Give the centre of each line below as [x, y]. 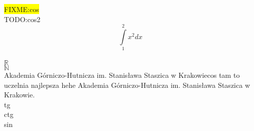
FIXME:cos [22, 9]
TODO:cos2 [22, 19]
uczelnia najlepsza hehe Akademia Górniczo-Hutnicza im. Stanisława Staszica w [127, 85]
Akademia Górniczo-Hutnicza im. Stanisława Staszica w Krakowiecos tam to [122, 75]
